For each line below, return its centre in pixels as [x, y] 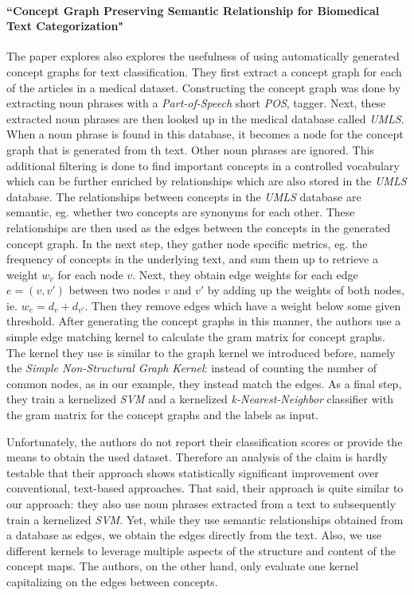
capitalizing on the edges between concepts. [112, 581]
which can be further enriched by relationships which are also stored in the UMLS [207, 181]
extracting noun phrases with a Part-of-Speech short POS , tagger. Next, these [196, 103]
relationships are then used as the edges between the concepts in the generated [199, 227]
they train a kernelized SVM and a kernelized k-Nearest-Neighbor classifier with [200, 399]
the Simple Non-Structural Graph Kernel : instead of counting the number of [191, 368]
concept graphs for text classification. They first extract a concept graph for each [204, 71]
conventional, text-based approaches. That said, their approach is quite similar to [205, 488]
